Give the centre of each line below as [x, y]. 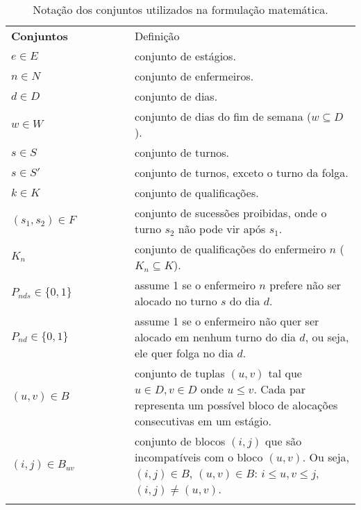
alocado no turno [176, 301]
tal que [285, 373]
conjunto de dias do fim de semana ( [223, 116]
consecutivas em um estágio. [203, 421]
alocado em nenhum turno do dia [215, 337]
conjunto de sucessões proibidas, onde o [230, 213]
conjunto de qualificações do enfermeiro [230, 249]
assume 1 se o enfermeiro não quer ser [227, 321]
